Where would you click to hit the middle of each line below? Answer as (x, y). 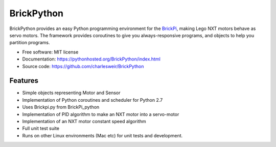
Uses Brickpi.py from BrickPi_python (61, 107)
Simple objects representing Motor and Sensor (71, 93)
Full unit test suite (41, 128)
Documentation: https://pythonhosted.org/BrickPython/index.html (91, 59)
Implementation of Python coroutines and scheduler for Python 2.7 (93, 100)
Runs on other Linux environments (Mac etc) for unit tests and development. (102, 135)
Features (24, 81)
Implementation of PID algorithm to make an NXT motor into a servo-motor (101, 114)
